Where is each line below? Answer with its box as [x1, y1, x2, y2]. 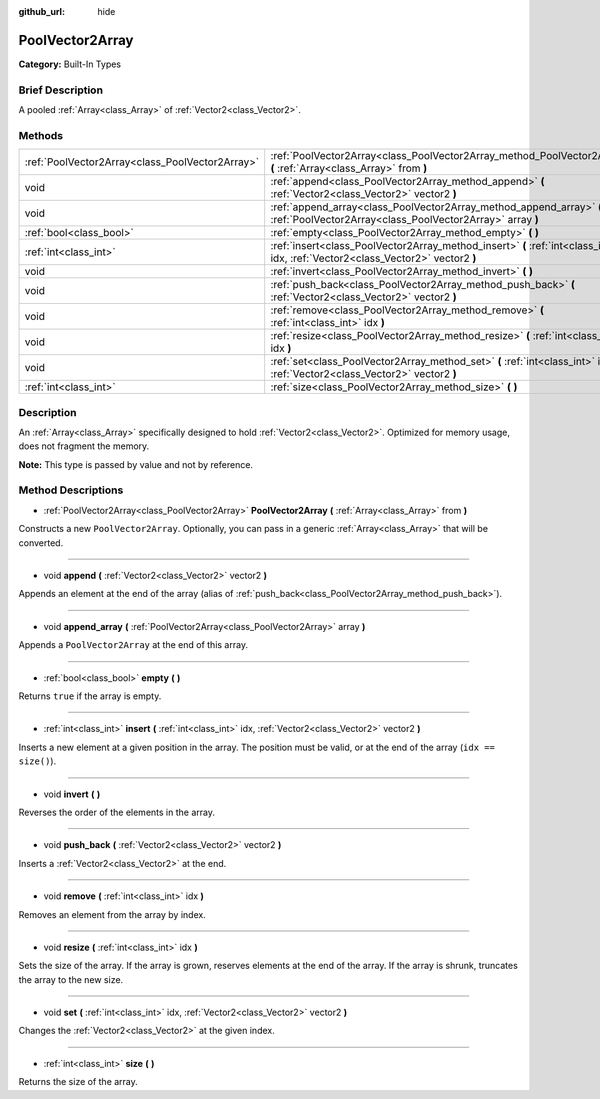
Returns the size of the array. [18, 1076, 139, 1088]
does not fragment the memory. [18, 440, 150, 452]
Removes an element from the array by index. [18, 908, 207, 920]
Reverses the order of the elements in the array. [18, 806, 215, 818]
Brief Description [18, 83, 104, 97]
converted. [18, 536, 64, 549]
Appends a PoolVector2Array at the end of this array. [18, 639, 249, 651]
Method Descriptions [18, 483, 124, 497]
